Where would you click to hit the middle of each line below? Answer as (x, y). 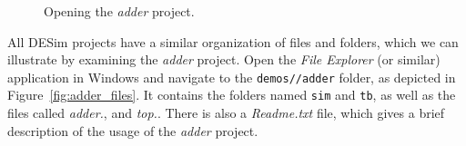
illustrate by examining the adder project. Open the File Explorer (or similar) (224, 59)
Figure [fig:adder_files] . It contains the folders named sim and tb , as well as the (232, 95)
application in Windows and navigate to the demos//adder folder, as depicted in (232, 77)
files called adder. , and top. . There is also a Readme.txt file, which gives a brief (226, 113)
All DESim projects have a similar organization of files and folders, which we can (233, 41)
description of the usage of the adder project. (133, 130)
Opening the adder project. (119, 11)
